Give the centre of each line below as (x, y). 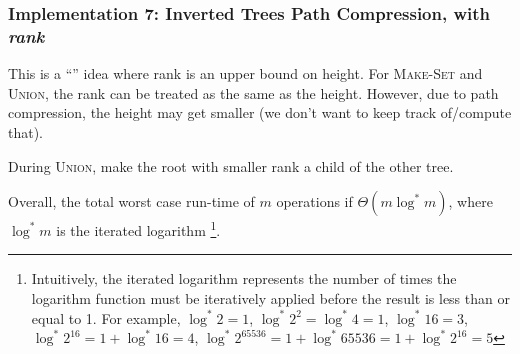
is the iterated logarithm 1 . (138, 228)
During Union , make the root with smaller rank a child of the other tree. (231, 165)
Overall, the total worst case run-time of (131, 201)
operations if (314, 201)
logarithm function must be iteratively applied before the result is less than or (270, 297)
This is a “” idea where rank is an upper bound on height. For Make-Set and (245, 73)
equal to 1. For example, (106, 317)
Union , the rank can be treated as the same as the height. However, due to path (253, 92)
